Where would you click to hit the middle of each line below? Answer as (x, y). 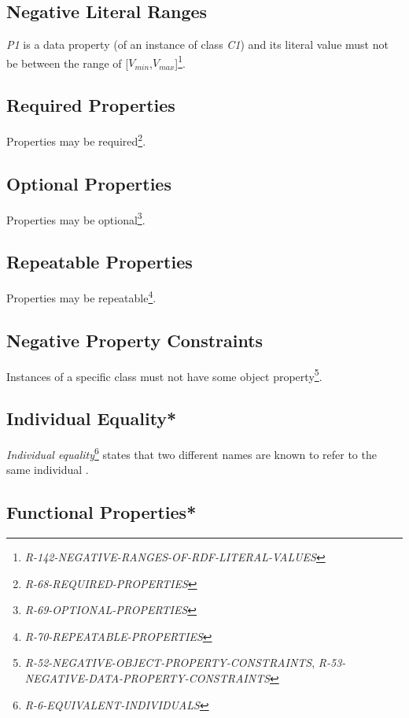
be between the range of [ (68, 63)
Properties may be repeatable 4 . (81, 296)
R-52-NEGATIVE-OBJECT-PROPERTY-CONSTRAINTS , (170, 662)
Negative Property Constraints (135, 340)
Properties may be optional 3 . (76, 218)
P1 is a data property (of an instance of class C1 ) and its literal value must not (197, 44)
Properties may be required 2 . (76, 140)
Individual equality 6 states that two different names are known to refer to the (192, 453)
